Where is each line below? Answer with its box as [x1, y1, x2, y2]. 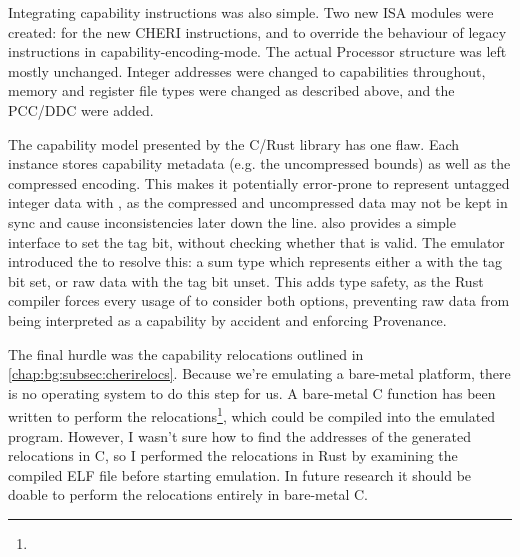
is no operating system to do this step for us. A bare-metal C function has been [8, 382, 496, 403]
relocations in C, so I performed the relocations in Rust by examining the [8, 445, 458, 466]
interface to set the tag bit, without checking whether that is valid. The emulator [8, 231, 505, 252]
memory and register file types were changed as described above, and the [8, 80, 455, 101]
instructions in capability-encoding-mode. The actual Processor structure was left [8, 41, 507, 62]
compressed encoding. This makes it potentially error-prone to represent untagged [8, 172, 510, 193]
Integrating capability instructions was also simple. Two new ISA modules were [8, 2, 494, 22]
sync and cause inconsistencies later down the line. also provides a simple [8, 211, 456, 232]
